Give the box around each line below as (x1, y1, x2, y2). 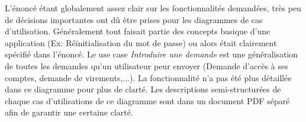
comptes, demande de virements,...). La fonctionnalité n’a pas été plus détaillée (5, 71, 292, 84)
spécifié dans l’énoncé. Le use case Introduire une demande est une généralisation (5, 48, 298, 60)
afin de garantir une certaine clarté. (5, 106, 133, 118)
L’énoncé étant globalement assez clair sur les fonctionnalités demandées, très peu (5, 2, 301, 14)
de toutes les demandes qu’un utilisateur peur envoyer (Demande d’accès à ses (5, 59, 288, 72)
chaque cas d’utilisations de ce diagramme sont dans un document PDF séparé (5, 94, 290, 107)
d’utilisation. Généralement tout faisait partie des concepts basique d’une (5, 25, 270, 37)
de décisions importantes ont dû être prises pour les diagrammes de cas (5, 13, 263, 25)
